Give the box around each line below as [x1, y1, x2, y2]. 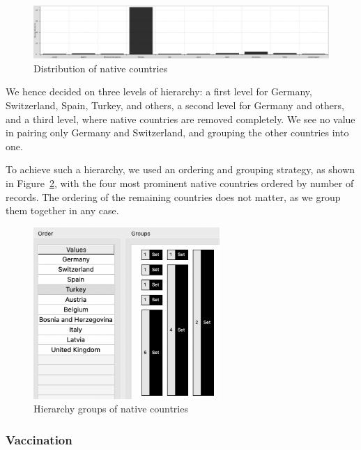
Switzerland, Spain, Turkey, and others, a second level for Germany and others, [6, 97, 344, 112]
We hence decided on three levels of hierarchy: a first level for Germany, [6, 84, 312, 99]
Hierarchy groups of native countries [33, 401, 188, 416]
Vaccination [6, 431, 72, 448]
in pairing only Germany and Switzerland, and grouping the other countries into [6, 125, 349, 140]
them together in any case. [6, 203, 119, 218]
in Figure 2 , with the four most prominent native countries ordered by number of [6, 175, 354, 190]
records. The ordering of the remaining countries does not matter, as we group [6, 189, 341, 204]
